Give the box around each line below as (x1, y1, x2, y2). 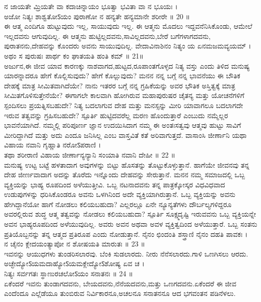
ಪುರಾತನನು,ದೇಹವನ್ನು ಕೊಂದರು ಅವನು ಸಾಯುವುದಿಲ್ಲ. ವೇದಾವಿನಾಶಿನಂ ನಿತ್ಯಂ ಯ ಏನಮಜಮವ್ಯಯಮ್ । (4, 40, 251, 51)
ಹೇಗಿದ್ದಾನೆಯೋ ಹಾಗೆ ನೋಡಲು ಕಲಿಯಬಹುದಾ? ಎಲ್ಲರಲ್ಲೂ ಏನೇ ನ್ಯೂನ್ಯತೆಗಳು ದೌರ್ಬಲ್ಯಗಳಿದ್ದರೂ (4, 198, 232, 209)
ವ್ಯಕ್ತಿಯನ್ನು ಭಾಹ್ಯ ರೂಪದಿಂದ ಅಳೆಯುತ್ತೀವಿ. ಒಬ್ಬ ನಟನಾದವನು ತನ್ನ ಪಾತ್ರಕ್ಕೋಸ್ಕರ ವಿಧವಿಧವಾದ (4, 179, 225, 189)
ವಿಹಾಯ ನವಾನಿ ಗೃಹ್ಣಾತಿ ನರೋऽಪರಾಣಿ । (4, 139, 101, 150)
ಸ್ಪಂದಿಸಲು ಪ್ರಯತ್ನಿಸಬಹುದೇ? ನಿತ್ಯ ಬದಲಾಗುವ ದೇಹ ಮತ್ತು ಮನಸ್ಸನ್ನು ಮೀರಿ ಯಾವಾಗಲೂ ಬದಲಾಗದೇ (4, 99, 243, 110)
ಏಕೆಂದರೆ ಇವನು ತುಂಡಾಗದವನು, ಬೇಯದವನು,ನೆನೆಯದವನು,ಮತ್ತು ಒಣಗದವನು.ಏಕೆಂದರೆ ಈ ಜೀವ (4, 278, 236, 288)
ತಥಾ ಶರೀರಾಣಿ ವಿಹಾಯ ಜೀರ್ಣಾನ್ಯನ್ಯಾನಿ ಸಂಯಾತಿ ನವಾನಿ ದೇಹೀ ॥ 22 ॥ (4, 149, 175, 160)
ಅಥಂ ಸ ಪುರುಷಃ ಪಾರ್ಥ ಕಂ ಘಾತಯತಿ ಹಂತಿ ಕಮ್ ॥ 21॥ (4, 50, 144, 61)
